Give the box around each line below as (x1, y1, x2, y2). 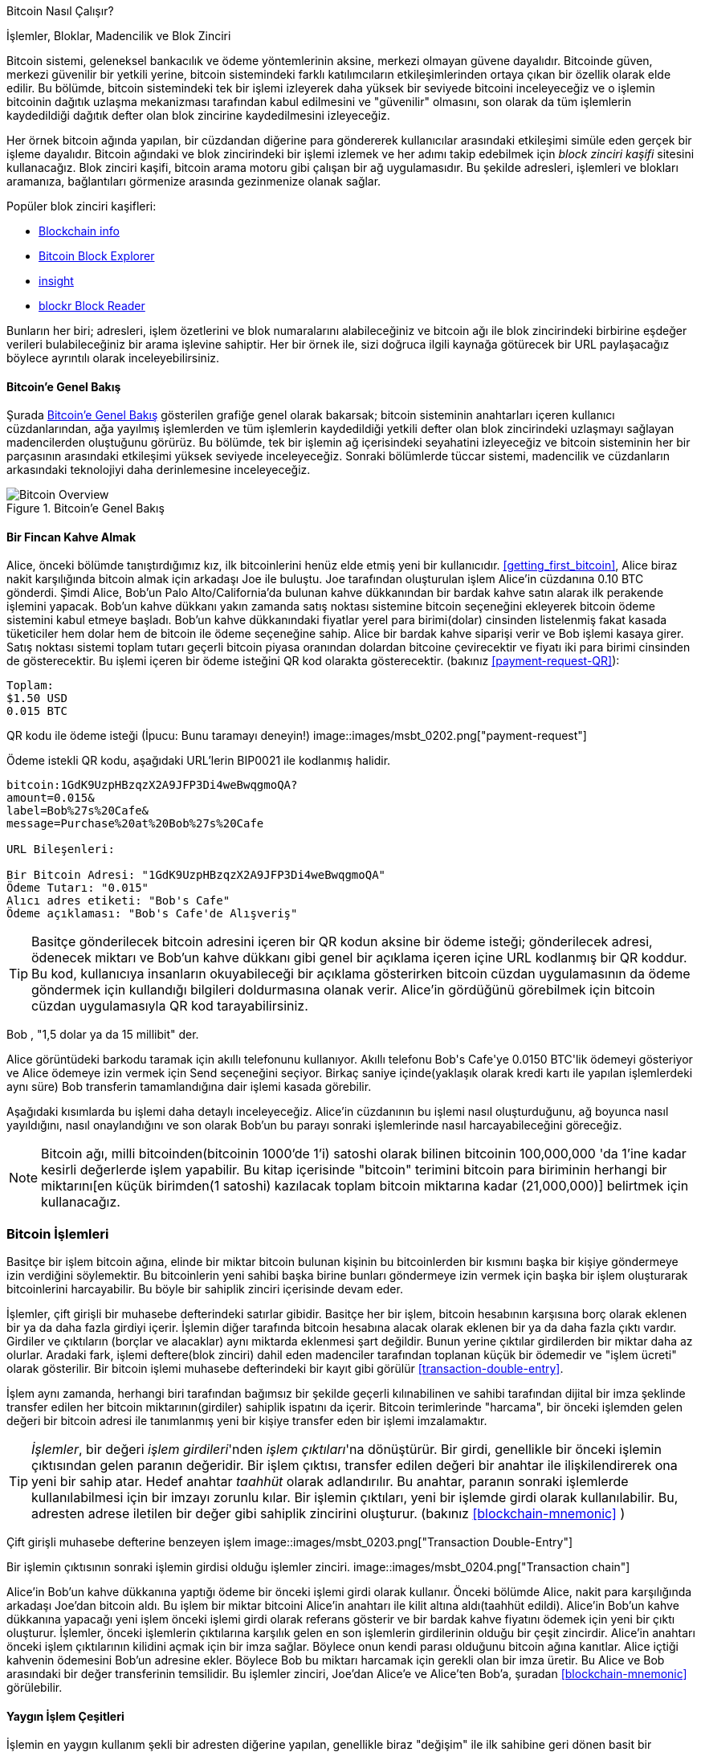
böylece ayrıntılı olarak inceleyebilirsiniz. (6, 351, 220, 365)
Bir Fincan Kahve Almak (6, 529, 137, 544)
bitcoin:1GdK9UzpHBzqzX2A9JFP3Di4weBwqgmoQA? (6, 778, 298, 792)
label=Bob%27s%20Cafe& (6, 804, 149, 818)
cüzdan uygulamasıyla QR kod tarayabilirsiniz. (31, 998, 308, 1015)
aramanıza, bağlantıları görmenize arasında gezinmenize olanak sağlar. (6, 174, 381, 188)
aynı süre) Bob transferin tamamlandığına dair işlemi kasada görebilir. (6, 1080, 372, 1094)
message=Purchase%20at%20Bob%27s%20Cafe (6, 817, 264, 831)
